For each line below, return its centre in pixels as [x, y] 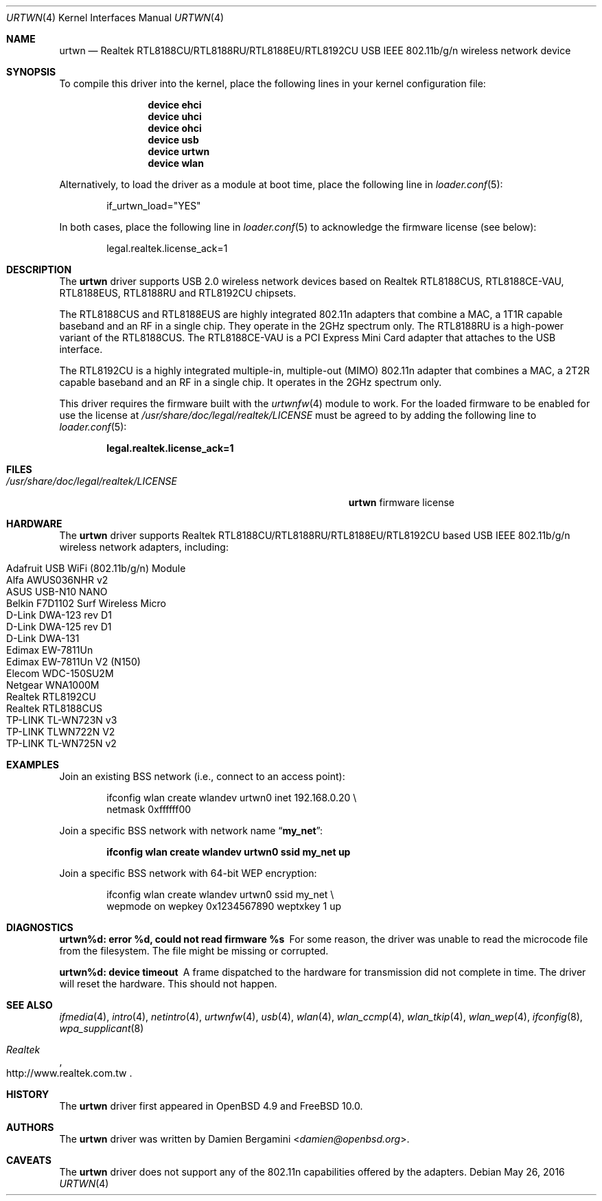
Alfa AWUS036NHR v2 [57, 580]
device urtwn [179, 151]
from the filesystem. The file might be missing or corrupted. [194, 951]
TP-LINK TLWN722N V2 [61, 732]
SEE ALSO [30, 1005]
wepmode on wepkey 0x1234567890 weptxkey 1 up [224, 906]
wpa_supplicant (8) [102, 1028]
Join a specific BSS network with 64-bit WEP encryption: [188, 873]
